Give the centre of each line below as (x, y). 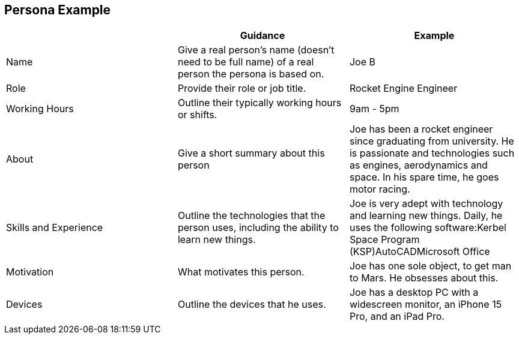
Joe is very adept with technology (426, 204)
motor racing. (380, 189)
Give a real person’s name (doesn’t (256, 50)
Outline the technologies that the (251, 216)
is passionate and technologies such (432, 153)
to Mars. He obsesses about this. (424, 278)
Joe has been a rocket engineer (421, 129)
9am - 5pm (374, 109)
